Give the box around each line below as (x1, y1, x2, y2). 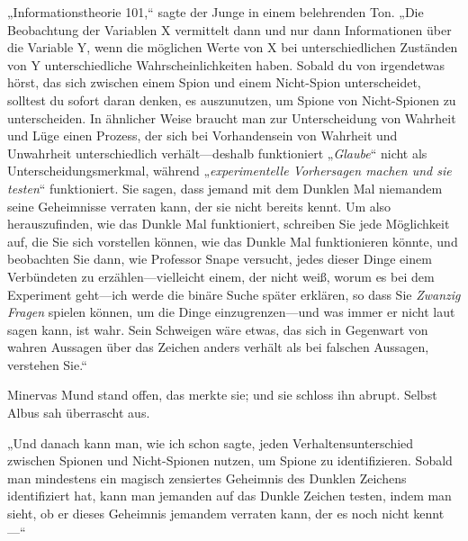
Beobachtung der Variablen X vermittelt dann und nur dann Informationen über (7, 20, 452, 39)
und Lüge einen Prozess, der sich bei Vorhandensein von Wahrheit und (7, 126, 398, 145)
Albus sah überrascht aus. (7, 403, 150, 422)
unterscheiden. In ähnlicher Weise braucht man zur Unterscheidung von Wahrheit (7, 108, 456, 127)
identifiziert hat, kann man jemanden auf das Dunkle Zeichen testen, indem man (7, 486, 452, 505)
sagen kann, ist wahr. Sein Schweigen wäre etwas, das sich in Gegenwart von (7, 320, 428, 338)
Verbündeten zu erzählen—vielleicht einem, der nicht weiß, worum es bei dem (7, 266, 435, 285)
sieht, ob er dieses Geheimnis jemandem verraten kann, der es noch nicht (7, 504, 409, 523)
